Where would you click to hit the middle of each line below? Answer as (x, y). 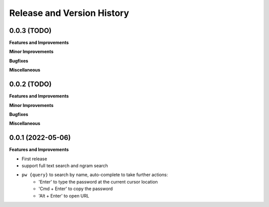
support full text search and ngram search (65, 166)
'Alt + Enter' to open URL (64, 196)
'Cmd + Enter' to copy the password (76, 189)
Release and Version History (69, 13)
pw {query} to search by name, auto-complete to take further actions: (95, 175)
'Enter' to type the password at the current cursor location (98, 182)
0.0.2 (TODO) (30, 84)
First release (34, 159)
